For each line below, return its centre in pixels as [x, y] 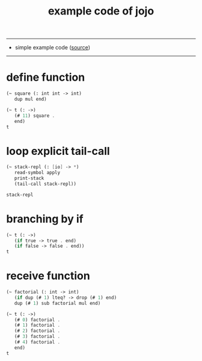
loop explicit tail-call [58, 151]
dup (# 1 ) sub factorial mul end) [57, 303]
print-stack [29, 178]
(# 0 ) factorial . [37, 320]
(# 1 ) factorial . [37, 325]
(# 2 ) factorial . [37, 331]
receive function [48, 276]
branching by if [45, 219]
